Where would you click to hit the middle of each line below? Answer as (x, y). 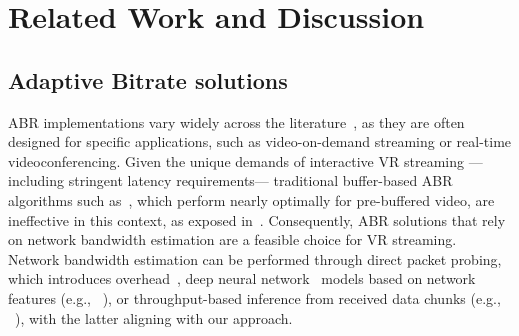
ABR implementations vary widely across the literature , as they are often (236, 121)
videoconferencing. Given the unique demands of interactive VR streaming (236, 160)
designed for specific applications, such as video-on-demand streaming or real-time (260, 141)
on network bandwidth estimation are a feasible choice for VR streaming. (232, 239)
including (36, 180)
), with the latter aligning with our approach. (154, 317)
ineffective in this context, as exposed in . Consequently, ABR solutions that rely (257, 219)
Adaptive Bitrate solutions (148, 79)
